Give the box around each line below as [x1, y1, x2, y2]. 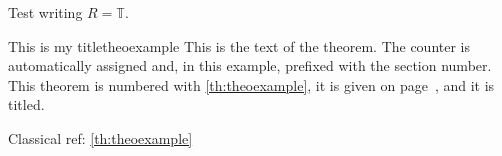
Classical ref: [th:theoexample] [8, 127, 193, 148]
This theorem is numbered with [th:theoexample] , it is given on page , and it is [8, 74, 495, 95]
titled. [8, 94, 45, 115]
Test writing [8, 2, 83, 22]
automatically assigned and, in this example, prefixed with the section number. [8, 55, 492, 76]
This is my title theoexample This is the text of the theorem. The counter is [8, 35, 471, 56]
